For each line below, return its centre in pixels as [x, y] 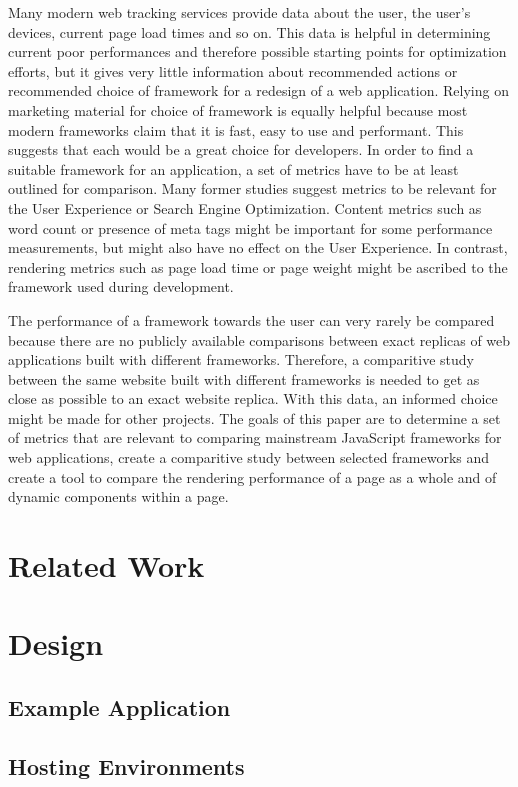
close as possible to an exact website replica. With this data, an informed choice [253, 398]
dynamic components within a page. [118, 496]
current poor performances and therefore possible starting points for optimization [257, 51]
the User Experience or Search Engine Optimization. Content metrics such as [245, 207]
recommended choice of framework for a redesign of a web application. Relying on [258, 90]
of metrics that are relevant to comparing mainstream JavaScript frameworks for [255, 437]
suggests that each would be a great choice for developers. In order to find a [241, 149]
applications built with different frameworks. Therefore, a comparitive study [241, 359]
